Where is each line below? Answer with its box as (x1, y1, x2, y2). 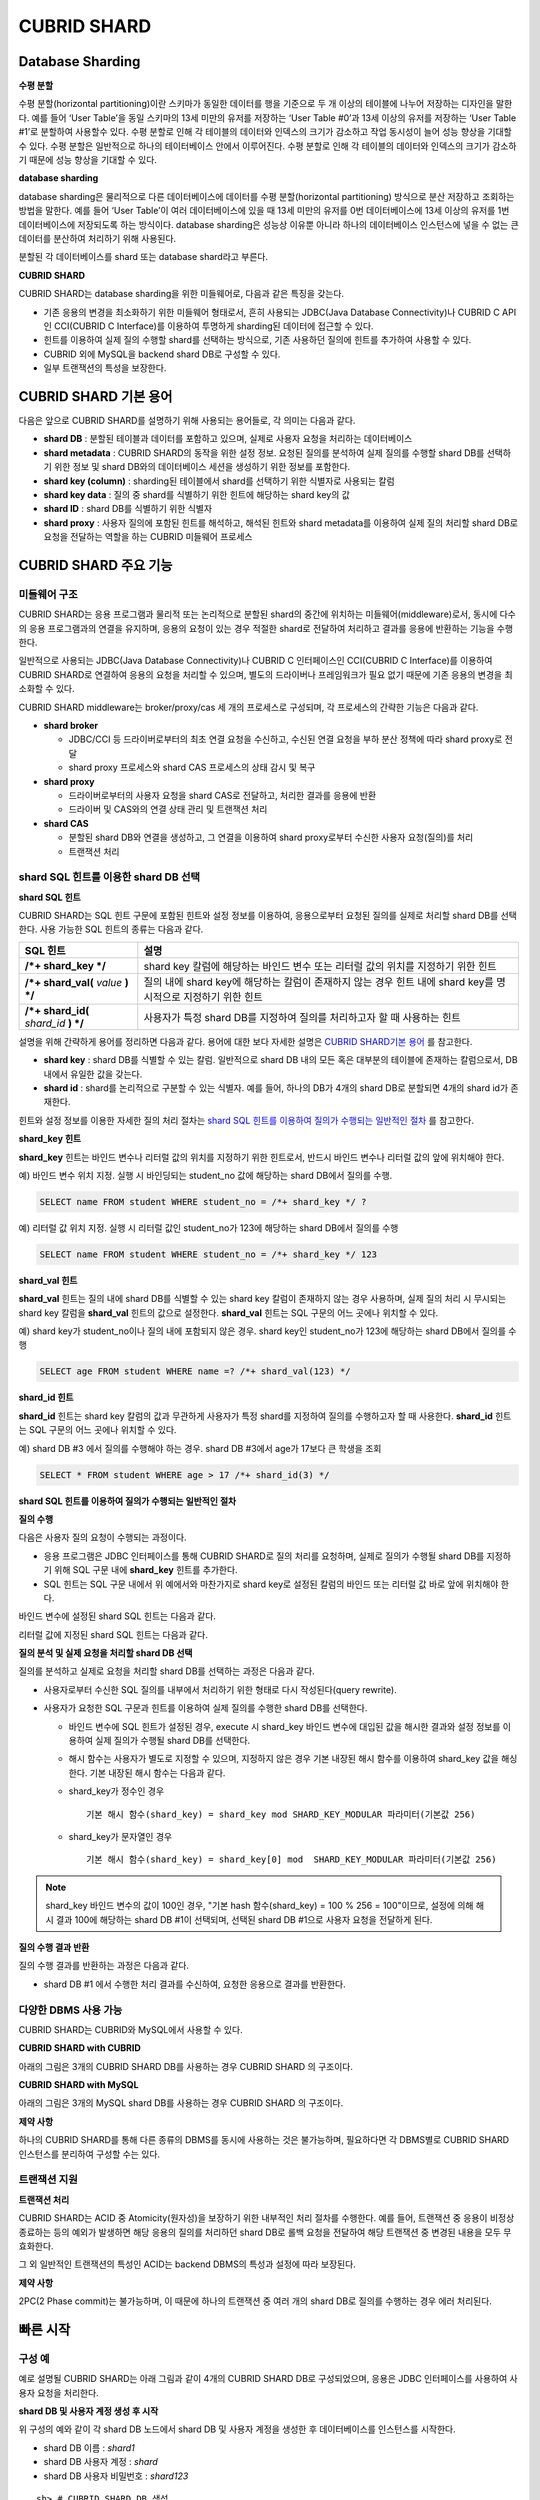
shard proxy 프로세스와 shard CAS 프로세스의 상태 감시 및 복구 (68, 761, 316, 774)
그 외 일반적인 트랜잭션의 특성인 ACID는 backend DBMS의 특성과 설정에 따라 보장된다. (18, 2258, 357, 2270)
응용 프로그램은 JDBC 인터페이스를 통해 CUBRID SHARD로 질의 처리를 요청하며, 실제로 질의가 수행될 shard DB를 (43, 1550, 485, 1562)
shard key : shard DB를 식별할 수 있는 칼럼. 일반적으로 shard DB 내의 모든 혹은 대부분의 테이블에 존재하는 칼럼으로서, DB (43, 1054, 519, 1066)
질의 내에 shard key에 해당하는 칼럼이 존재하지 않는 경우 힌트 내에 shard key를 (143, 975, 494, 989)
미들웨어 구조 (18, 587, 79, 601)
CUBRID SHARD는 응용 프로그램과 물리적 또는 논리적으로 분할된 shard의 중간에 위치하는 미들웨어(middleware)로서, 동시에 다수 (18, 608, 517, 620)
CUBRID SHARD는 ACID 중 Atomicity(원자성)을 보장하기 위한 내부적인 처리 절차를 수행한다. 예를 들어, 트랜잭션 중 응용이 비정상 (18, 2212, 515, 2224)
